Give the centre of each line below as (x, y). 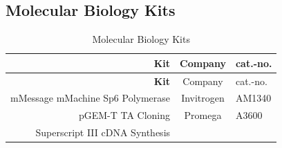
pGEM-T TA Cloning (124, 115)
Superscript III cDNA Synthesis (103, 132)
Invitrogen (203, 98)
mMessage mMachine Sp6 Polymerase (91, 98)
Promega (203, 115)
